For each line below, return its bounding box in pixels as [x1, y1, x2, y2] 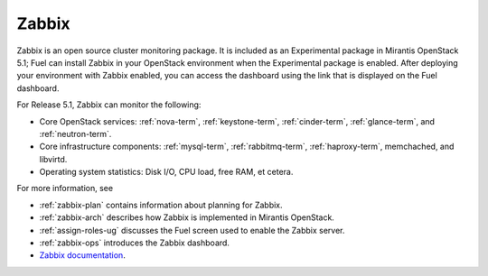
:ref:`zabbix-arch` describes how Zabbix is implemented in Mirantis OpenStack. [39, 212, 334, 223]
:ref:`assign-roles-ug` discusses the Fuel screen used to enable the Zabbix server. [39, 225, 345, 235]
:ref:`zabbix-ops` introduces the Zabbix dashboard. [39, 237, 230, 248]
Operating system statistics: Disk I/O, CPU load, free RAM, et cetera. [39, 167, 294, 178]
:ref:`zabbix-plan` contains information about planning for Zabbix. [39, 199, 284, 210]
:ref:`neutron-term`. [39, 128, 112, 139]
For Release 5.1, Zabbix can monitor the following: [16, 99, 202, 110]
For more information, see [16, 183, 113, 194]
